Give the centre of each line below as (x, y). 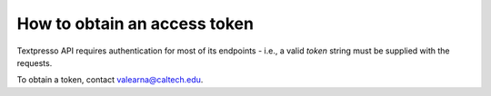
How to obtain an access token (135, 24)
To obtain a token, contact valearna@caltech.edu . (110, 80)
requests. (35, 62)
